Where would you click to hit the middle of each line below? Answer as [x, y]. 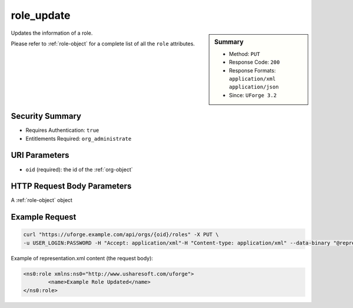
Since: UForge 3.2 [253, 95]
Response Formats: [252, 70]
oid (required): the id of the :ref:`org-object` [79, 169]
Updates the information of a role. [52, 33]
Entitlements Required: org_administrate [79, 138]
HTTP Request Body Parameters [71, 186]
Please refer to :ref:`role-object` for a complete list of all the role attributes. [103, 44]
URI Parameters [40, 155]
